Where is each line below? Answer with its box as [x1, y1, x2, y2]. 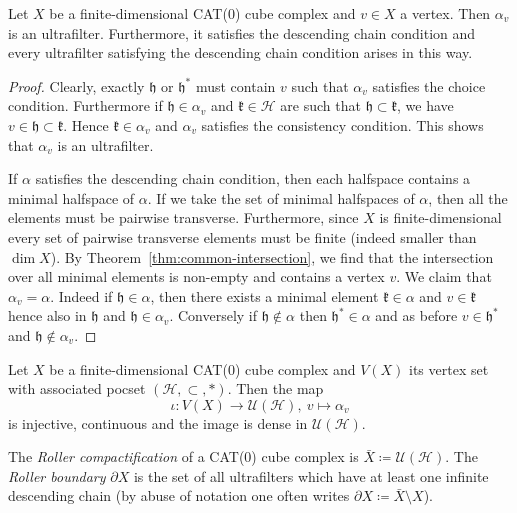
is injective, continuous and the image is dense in [8, 412, 308, 433]
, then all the [428, 187, 508, 208]
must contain [195, 75, 276, 96]
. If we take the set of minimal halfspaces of [147, 187, 415, 208]
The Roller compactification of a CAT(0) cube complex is [8, 446, 359, 467]
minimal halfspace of [8, 187, 135, 208]
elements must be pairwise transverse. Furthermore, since [8, 207, 359, 228]
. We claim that [396, 266, 492, 287]
